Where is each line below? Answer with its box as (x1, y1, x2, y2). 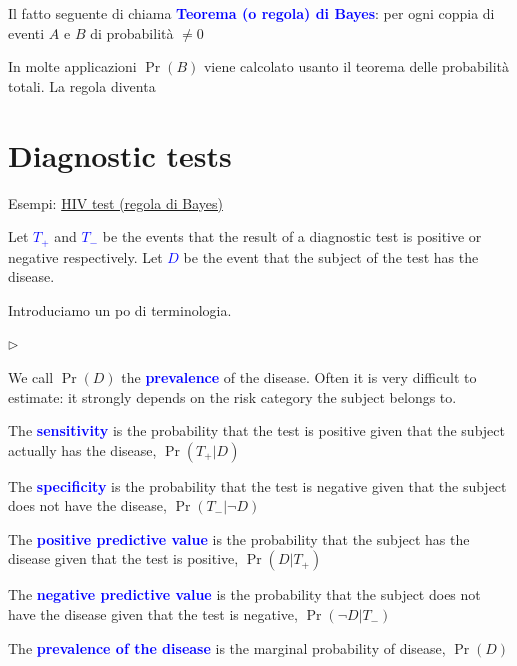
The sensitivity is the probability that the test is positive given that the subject (8, 420, 505, 441)
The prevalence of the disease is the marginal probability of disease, (8, 637, 446, 658)
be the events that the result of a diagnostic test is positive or (102, 226, 482, 247)
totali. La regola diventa (8, 75, 156, 96)
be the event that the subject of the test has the (183, 246, 479, 267)
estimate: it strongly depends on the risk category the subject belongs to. (8, 386, 457, 407)
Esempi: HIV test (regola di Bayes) (8, 192, 223, 213)
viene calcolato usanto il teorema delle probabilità (203, 56, 510, 77)
